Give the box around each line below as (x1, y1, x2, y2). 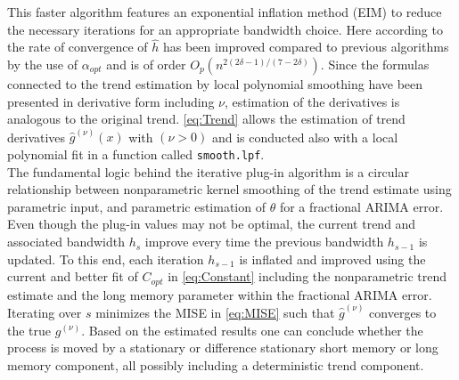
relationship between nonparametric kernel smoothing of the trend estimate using (7, 180, 452, 198)
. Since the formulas (320, 55, 430, 73)
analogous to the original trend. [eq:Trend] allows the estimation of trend (7, 109, 406, 128)
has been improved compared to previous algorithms (162, 37, 449, 56)
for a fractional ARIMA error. (279, 197, 444, 215)
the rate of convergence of (7, 37, 148, 56)
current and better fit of (7, 267, 138, 286)
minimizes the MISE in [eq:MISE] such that (95, 303, 335, 321)
